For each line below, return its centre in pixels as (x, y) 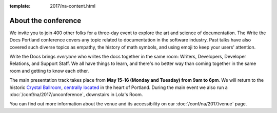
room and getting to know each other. (49, 71)
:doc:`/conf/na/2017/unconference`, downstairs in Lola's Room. (76, 95)
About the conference (45, 20)
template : (20, 6)
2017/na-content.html (73, 6)
